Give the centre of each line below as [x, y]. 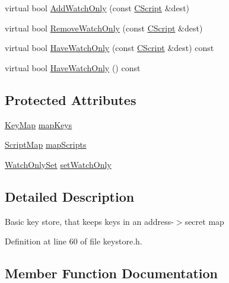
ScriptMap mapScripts [46, 144]
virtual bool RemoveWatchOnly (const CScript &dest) [104, 28]
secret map [204, 221]
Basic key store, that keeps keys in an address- [89, 221]
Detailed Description [70, 196]
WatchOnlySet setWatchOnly [58, 164]
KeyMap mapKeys [39, 124]
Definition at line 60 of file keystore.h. [74, 241]
